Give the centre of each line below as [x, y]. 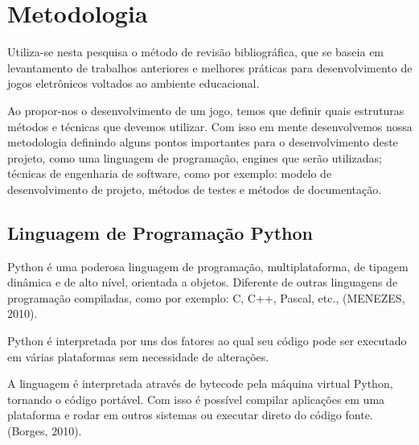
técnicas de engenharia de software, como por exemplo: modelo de [170, 173]
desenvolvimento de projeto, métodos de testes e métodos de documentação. [195, 189]
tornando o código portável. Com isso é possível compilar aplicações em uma [196, 399]
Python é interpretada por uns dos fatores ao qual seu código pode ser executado [207, 341]
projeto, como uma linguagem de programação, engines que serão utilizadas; [195, 157]
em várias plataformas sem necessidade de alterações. [138, 356]
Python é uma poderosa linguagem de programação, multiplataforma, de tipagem [208, 266]
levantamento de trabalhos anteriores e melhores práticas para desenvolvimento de [210, 67]
